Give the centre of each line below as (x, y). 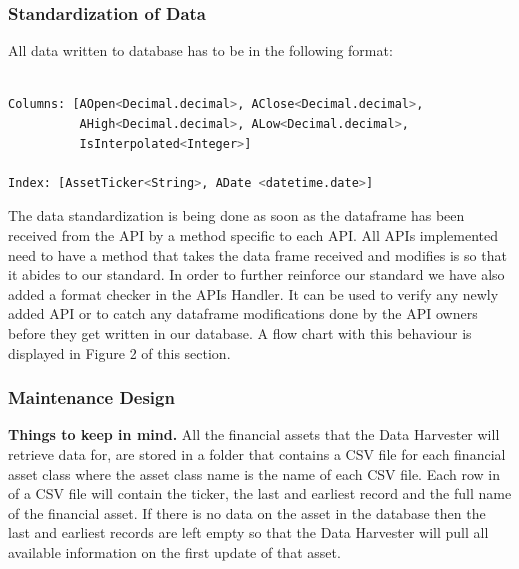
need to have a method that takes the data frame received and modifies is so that (257, 254)
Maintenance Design (91, 397)
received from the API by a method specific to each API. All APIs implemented (253, 234)
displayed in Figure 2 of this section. (119, 352)
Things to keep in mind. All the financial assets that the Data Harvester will (254, 434)
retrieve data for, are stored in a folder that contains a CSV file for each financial (257, 453)
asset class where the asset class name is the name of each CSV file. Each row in (254, 473)
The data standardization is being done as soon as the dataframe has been (236, 215)
